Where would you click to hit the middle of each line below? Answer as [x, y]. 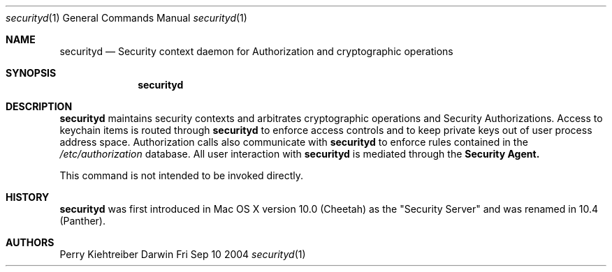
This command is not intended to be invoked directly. [182, 175]
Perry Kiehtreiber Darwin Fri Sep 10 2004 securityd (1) [183, 254]
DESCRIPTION [39, 106]
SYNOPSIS [31, 73]
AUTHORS [30, 242]
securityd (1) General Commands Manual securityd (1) [126, 18]
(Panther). [83, 221]
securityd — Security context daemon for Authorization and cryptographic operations [256, 51]
